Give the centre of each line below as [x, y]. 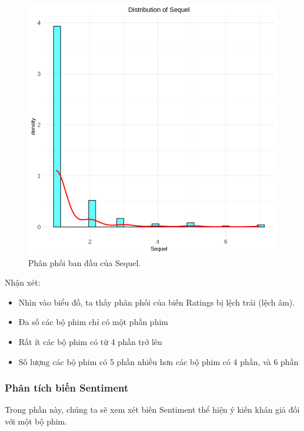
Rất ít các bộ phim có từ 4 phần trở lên [90, 341]
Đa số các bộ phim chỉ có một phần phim [93, 322]
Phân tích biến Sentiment [67, 388]
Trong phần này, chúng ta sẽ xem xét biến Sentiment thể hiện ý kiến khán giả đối [152, 410]
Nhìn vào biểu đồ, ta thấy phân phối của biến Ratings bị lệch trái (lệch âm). [157, 302]
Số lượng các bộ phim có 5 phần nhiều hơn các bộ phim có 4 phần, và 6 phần [158, 361]
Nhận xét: [23, 282]
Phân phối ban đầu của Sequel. [85, 262]
